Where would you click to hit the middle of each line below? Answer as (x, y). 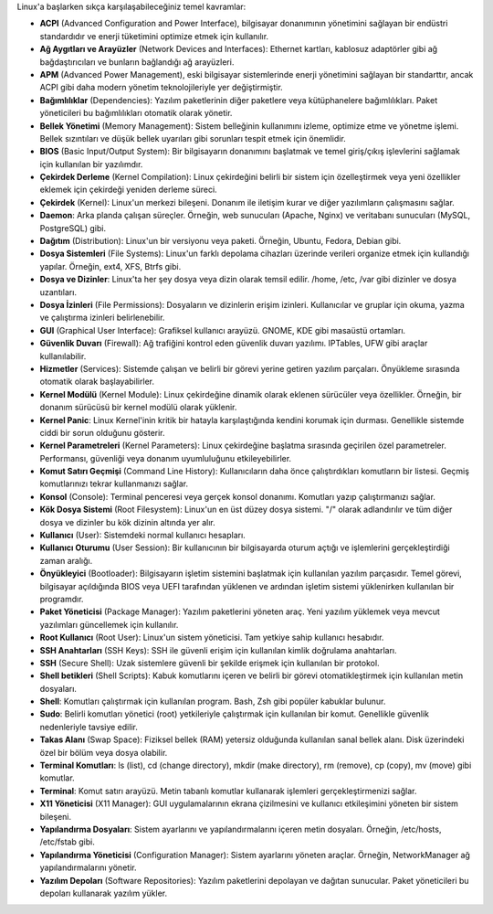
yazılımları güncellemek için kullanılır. (109, 624)
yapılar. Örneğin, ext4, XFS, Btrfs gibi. (110, 266)
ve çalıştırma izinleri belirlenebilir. (102, 318)
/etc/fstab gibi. (67, 842)
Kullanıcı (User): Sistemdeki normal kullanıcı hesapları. (142, 536)
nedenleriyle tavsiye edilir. (89, 727)
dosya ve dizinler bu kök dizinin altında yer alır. (128, 522)
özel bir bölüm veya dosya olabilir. (104, 752)
